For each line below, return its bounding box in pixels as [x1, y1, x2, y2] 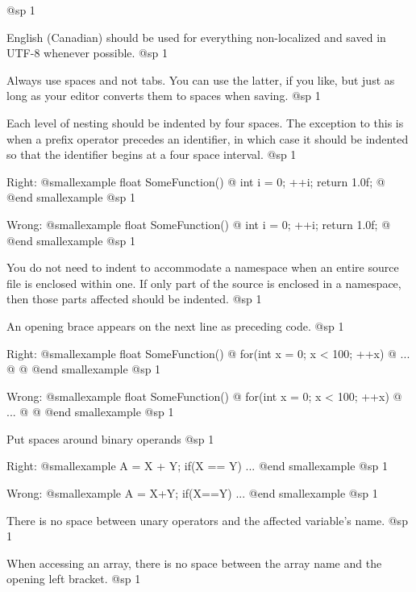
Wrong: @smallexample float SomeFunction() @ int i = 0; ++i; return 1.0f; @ [6, 215, 391, 232]
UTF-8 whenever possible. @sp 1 [6, 44, 168, 61]
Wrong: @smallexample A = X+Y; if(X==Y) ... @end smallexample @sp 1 [6, 485, 378, 502]
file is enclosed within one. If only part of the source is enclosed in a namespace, [6, 274, 401, 291]
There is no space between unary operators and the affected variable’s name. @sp [6, 511, 408, 528]
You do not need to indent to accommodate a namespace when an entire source [6, 259, 399, 276]
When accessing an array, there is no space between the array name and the [6, 554, 382, 571]
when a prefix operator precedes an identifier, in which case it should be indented [6, 130, 409, 147]
